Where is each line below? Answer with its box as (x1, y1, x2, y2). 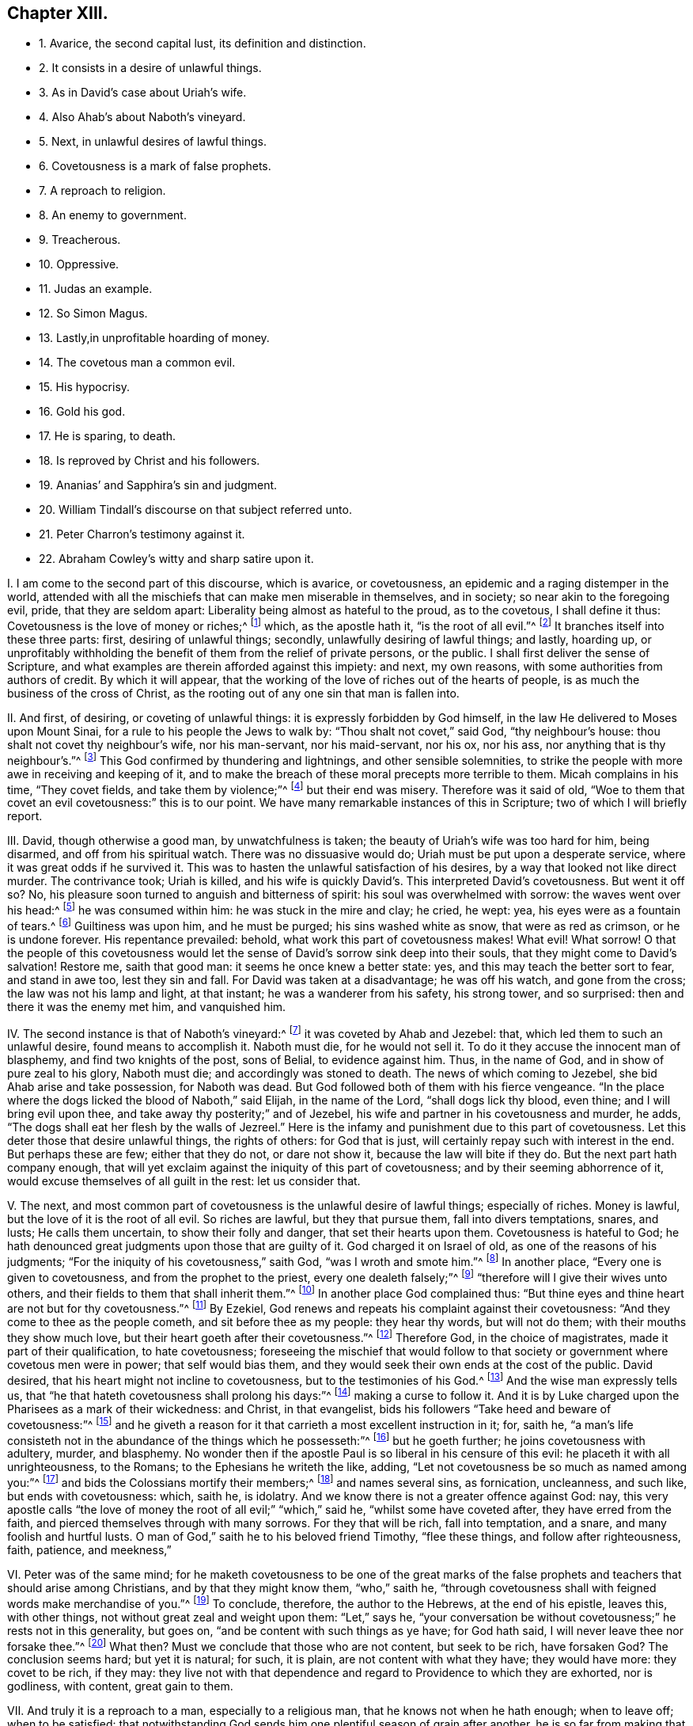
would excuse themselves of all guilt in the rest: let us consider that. (7, 1174, 361, 1188)
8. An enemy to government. (39, 208, 187, 222)
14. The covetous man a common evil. (39, 355, 236, 370)
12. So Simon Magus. (39, 306, 148, 321)
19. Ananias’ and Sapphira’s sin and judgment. (39, 478, 278, 492)
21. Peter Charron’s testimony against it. (39, 527, 245, 542)
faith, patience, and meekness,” (7, 1542, 172, 1557)
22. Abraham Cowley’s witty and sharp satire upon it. (39, 552, 314, 566)
